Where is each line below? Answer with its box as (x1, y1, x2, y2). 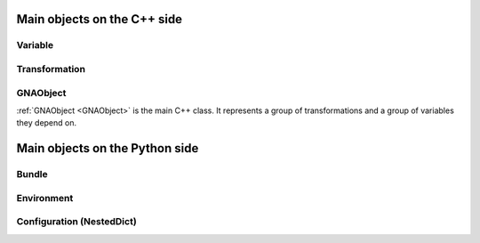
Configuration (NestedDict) (16, 215, 137, 228)
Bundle (16, 168, 48, 181)
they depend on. (16, 117, 77, 128)
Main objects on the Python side (16, 141, 199, 156)
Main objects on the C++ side (16, 12, 182, 27)
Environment (16, 191, 74, 204)
